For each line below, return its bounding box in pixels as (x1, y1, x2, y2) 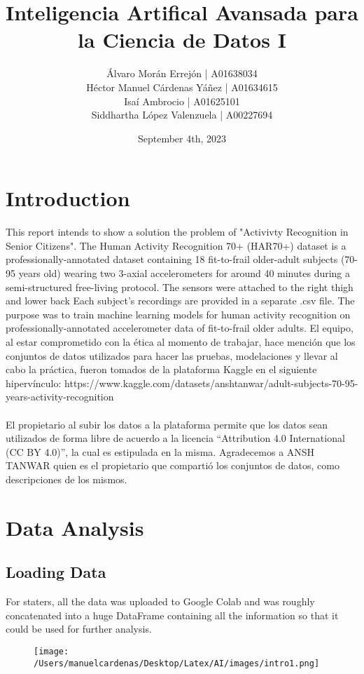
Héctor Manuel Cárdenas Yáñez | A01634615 (86, 79, 278, 94)
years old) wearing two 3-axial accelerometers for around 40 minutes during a (18, 266, 351, 280)
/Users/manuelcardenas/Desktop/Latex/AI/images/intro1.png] (34, 658, 320, 668)
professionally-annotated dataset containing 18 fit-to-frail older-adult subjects (6, 252, 338, 267)
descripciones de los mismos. (6, 471, 127, 486)
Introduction (6, 184, 130, 213)
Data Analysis (6, 513, 144, 541)
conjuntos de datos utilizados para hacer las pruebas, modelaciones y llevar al (6, 348, 338, 363)
